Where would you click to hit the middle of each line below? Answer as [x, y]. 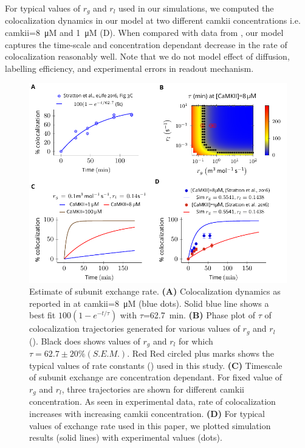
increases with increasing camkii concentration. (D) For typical [147, 414]
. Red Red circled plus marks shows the [201, 353]
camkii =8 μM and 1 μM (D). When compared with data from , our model [144, 33]
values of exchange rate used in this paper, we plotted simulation [150, 425]
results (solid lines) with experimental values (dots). [126, 437]
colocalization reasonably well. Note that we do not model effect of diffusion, [147, 56]
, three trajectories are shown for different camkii [153, 389]
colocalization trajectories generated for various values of [135, 328]
